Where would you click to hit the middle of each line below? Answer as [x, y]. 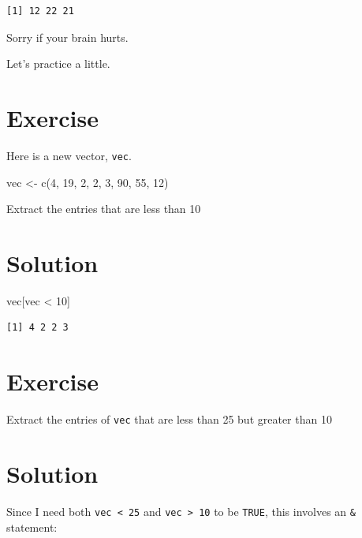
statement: [32, 527]
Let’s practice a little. [58, 64]
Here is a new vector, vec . [69, 155]
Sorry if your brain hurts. [67, 37]
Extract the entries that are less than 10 [104, 209]
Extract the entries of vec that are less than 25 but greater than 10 [169, 419]
